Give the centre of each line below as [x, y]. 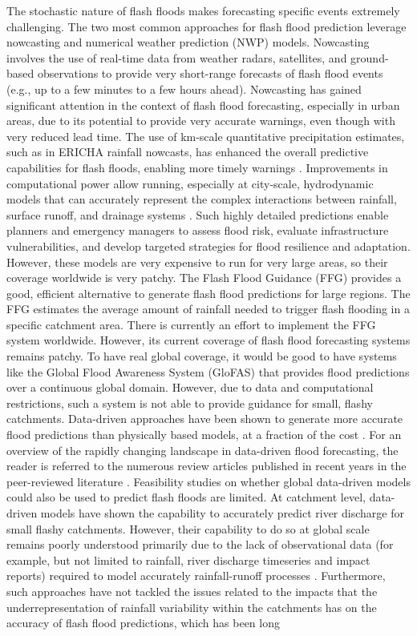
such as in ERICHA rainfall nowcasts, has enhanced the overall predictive [188, 152]
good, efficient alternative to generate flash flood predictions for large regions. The [208, 293]
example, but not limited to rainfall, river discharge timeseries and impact [188, 560]
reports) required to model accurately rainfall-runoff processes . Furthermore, [196, 576]
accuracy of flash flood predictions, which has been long [143, 623]
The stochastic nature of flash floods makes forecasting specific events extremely [203, 10]
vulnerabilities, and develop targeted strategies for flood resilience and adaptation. [208, 246]
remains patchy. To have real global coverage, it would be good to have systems [202, 356]
